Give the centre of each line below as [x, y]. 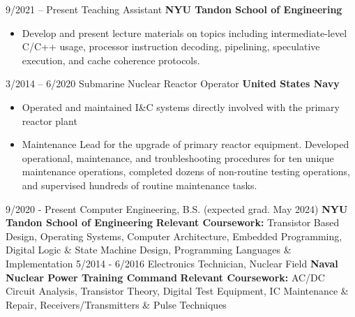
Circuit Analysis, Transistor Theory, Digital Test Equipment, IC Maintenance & [177, 291]
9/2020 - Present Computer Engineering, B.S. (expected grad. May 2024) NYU [177, 208]
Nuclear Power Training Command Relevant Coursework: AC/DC [165, 277]
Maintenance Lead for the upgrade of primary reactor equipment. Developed [186, 144]
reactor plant [50, 120]
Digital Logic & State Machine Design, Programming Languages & [149, 250]
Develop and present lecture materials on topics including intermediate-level [184, 32]
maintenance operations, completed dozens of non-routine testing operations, [186, 171]
